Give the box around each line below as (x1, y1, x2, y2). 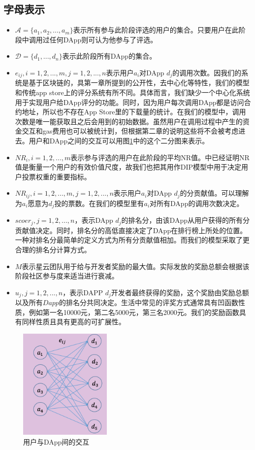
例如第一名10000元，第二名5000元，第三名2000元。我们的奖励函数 (29, 307, 239, 317)
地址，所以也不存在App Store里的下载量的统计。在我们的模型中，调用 (22, 106, 246, 117)
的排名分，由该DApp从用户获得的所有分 (121, 215, 250, 225)
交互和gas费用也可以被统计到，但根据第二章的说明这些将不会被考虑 (22, 126, 239, 136)
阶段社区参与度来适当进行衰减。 (15, 271, 119, 281)
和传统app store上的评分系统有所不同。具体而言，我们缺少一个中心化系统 (15, 87, 250, 98)
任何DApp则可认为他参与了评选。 (49, 34, 158, 44)
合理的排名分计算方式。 (15, 244, 91, 254)
